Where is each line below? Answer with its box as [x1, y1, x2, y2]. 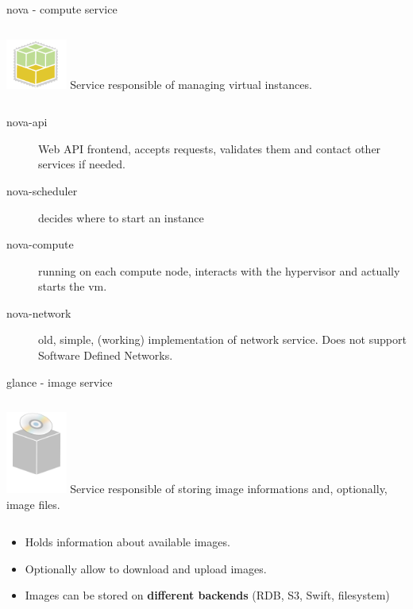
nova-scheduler [6, 182, 78, 199]
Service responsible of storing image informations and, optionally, [70, 480, 388, 497]
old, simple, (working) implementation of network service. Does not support [38, 331, 407, 348]
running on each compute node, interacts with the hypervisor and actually [38, 262, 400, 279]
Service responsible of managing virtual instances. [70, 75, 312, 92]
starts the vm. [38, 278, 107, 295]
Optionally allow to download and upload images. [25, 560, 267, 576]
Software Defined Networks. [38, 347, 173, 364]
